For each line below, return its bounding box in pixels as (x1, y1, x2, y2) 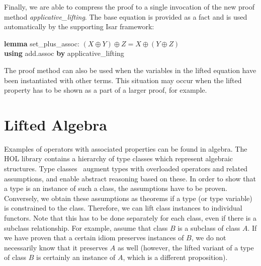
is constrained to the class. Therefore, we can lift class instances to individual (4, 203, 242, 213)
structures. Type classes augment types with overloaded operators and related (4, 163, 248, 174)
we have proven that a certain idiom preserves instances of (4, 232, 184, 243)
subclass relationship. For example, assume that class (4, 222, 168, 233)
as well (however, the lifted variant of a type (117, 242, 254, 252)
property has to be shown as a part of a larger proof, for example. (4, 85, 207, 95)
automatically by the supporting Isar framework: (4, 21, 154, 32)
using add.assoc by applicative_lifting (4, 48, 124, 58)
